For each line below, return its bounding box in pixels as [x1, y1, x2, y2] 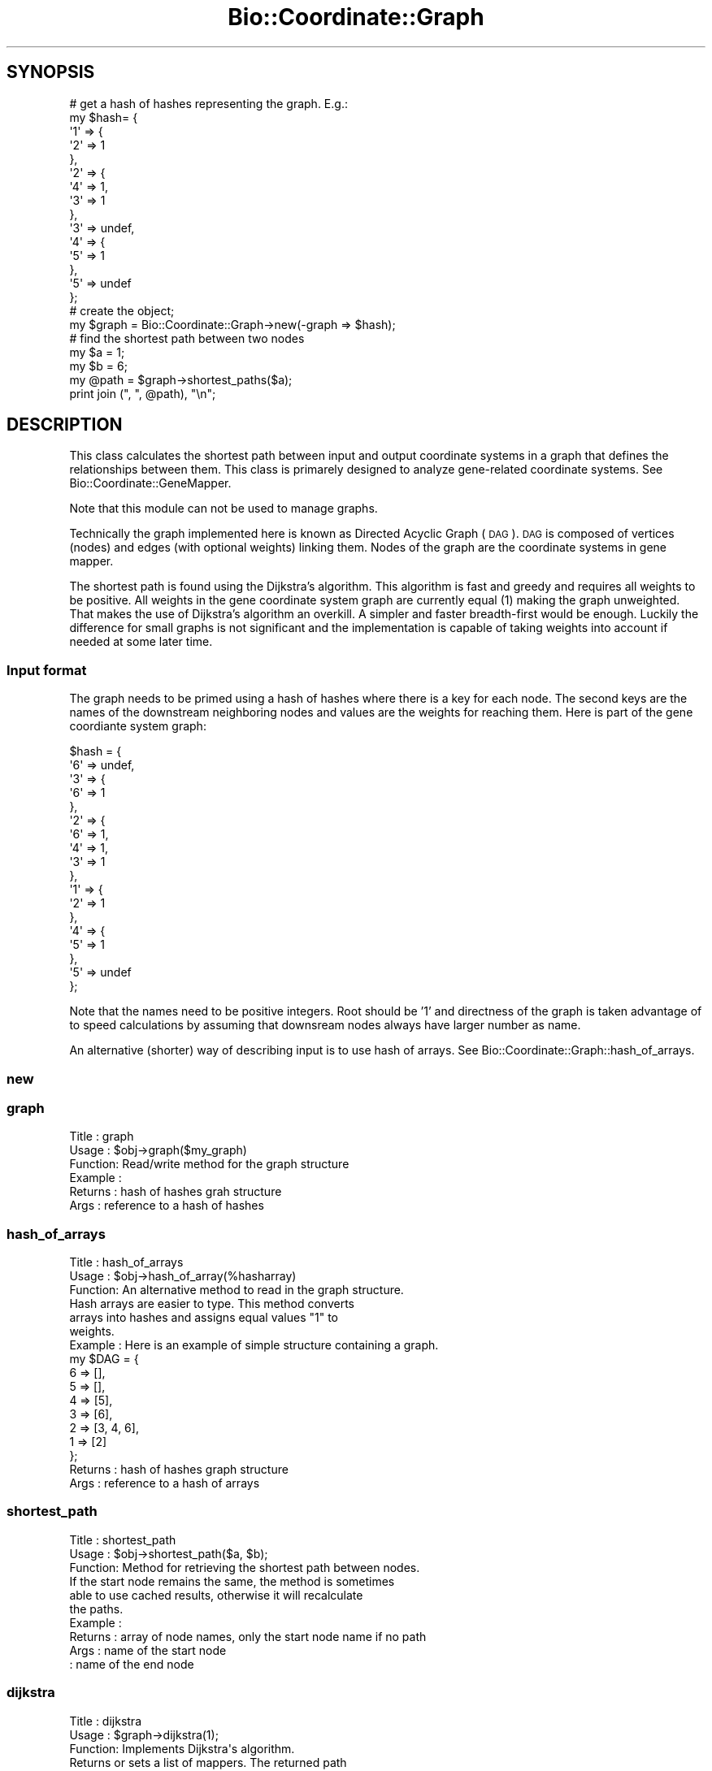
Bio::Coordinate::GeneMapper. [69, 476, 232, 491]
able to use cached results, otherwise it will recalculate [69, 1587, 363, 1602]
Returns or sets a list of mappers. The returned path [69, 1755, 347, 1769]
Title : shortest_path [69, 1532, 176, 1547]
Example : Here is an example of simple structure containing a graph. [69, 1338, 439, 1353]
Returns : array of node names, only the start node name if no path [69, 1629, 427, 1643]
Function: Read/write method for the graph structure [69, 1157, 349, 1171]
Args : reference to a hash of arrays [69, 1476, 260, 1491]
